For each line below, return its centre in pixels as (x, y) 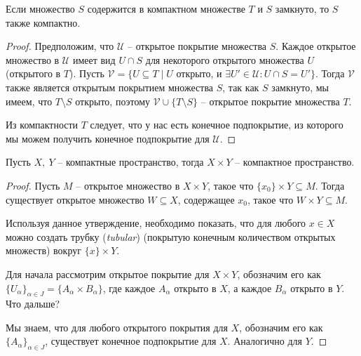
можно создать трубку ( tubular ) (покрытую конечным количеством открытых (171, 236)
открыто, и (199, 73)
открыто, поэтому (113, 101)
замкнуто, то (302, 8)
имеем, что (29, 101)
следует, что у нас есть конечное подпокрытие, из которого (217, 125)
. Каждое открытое (316, 46)
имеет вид (94, 59)
